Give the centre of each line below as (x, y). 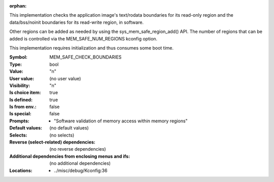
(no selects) (62, 135)
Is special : (20, 114)
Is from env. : (23, 107)
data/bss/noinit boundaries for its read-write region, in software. (77, 22)
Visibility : (20, 85)
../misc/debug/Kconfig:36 (81, 170)
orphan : (18, 6)
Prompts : (20, 121)
